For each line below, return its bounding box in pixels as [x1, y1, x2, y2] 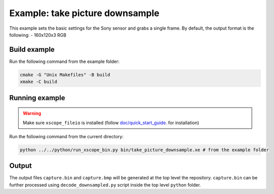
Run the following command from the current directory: [9, 134, 124, 139]
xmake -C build [20, 79, 57, 85]
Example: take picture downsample [9, 8, 159, 19]
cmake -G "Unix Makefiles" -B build [20, 72, 111, 77]
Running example [9, 93, 65, 102]
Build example [9, 45, 55, 54]
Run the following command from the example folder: [9, 58, 120, 64]
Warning [23, 111, 41, 117]
